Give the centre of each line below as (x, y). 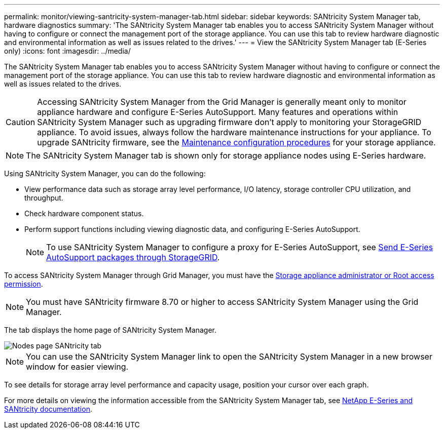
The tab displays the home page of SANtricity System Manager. (110, 330)
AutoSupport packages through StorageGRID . (133, 257)
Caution (21, 122)
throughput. (44, 198)
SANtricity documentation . (48, 409)
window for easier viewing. (77, 367)
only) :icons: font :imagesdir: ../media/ (67, 51)
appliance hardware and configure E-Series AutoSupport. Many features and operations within (218, 112)
